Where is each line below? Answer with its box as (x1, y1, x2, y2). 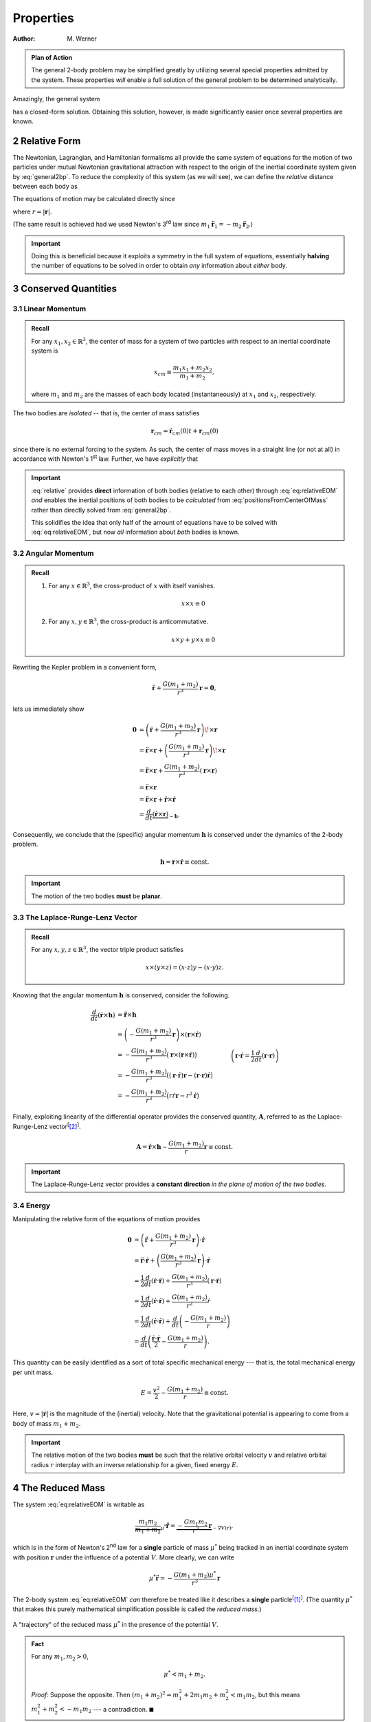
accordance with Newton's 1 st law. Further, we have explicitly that (12, 453, 199, 463)
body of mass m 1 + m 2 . (12, 1419, 81, 1429)
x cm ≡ (153, 369, 172, 378)
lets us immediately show (12, 705, 85, 713)
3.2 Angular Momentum (12, 548, 94, 558)
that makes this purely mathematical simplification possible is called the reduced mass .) (12, 1605, 262, 1613)
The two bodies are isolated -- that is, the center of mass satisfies (12, 408, 200, 417)
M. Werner (67, 34, 98, 43)
